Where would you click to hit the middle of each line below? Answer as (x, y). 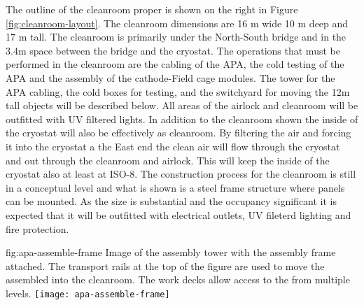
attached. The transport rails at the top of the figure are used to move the (165, 265)
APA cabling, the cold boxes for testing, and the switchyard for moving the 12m (178, 91)
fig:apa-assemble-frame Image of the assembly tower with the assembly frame (171, 252)
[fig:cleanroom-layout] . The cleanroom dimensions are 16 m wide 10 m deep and (177, 23)
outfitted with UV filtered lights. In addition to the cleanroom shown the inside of (182, 119)
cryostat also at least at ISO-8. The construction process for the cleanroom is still (181, 174)
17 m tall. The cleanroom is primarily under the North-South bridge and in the (176, 37)
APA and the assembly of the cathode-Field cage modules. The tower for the (170, 77)
